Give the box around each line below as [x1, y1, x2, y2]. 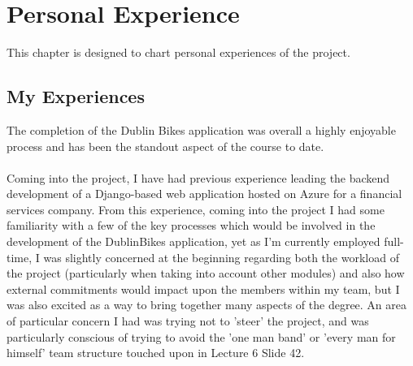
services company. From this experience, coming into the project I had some [7, 200, 385, 217]
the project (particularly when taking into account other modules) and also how [7, 265, 405, 282]
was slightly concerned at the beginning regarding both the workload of [43, 248, 399, 265]
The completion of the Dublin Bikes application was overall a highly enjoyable [7, 121, 396, 138]
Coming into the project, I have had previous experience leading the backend [7, 169, 390, 186]
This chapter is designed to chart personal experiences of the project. [7, 44, 350, 61]
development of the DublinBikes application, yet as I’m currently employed [7, 233, 380, 250]
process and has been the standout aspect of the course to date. [7, 137, 324, 154]
